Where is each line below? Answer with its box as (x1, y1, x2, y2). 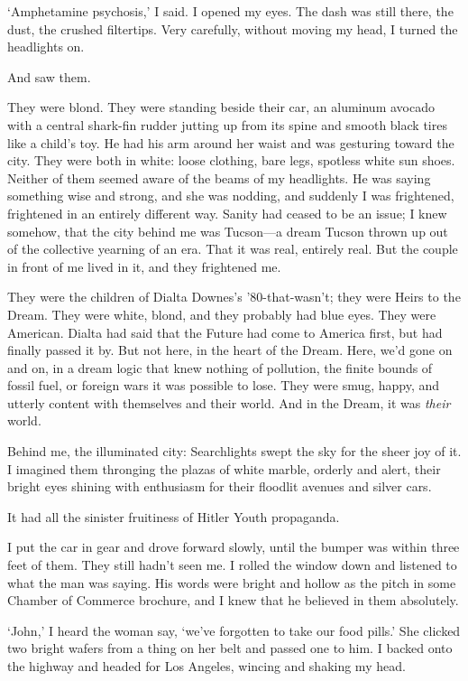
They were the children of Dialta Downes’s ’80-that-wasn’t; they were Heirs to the (7, 287, 461, 306)
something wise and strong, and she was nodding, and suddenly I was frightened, (7, 186, 454, 205)
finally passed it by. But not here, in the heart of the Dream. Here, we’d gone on (7, 340, 453, 359)
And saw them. (7, 67, 91, 86)
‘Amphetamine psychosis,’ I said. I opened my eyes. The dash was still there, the (7, 2, 454, 20)
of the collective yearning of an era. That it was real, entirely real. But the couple (7, 239, 458, 258)
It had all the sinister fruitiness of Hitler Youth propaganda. (7, 507, 340, 526)
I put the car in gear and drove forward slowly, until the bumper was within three (7, 537, 460, 556)
